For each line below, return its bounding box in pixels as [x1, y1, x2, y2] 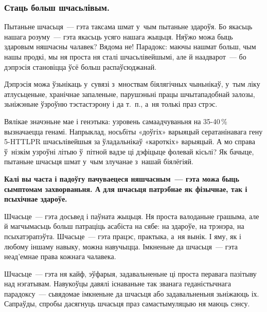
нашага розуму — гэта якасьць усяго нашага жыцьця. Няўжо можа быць [4, 31, 233, 42]
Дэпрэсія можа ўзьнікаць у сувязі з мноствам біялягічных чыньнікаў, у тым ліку [4, 79, 260, 89]
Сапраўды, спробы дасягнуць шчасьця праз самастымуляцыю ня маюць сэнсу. [4, 298, 250, 309]
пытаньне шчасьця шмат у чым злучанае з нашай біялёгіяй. [4, 156, 193, 167]
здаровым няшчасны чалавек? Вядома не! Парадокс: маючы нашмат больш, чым [4, 41, 256, 52]
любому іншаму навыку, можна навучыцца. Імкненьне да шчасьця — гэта [4, 241, 238, 251]
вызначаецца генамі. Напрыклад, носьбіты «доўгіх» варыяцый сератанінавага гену [4, 126, 263, 136]
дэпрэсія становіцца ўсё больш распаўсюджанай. [4, 61, 157, 72]
